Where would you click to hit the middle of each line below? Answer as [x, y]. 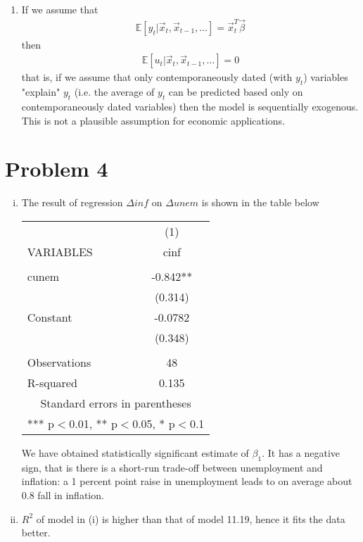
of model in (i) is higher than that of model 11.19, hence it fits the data [191, 518]
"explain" [41, 92]
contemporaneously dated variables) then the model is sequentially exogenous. [190, 107]
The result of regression [72, 202]
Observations [59, 362]
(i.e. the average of [114, 92]
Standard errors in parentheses [116, 403]
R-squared [52, 382]
